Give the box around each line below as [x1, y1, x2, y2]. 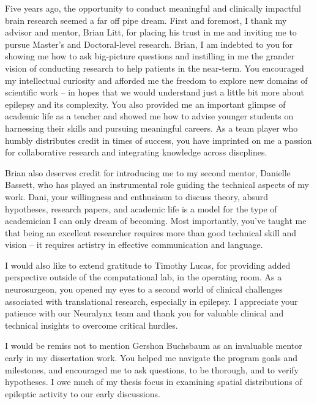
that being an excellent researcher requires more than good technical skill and [5, 226, 297, 239]
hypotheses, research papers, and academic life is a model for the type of [5, 202, 277, 215]
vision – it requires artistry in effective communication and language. [5, 238, 263, 251]
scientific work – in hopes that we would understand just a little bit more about [5, 86, 304, 99]
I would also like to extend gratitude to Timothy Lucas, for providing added [5, 258, 291, 271]
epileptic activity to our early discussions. [5, 387, 160, 400]
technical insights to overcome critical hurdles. [5, 318, 178, 331]
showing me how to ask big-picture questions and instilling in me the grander [5, 50, 295, 62]
